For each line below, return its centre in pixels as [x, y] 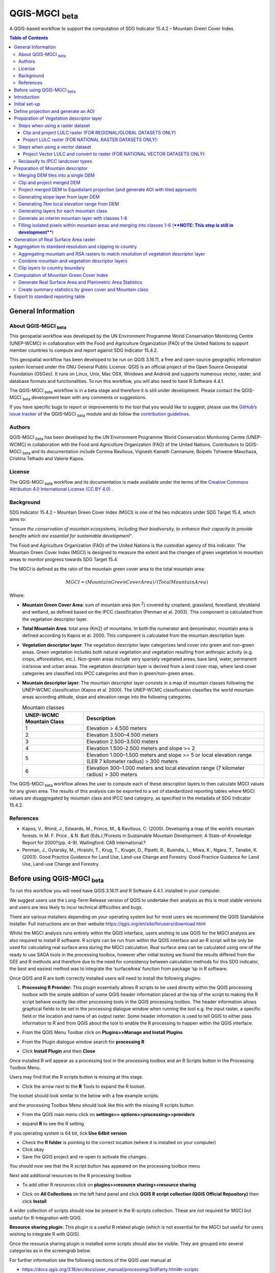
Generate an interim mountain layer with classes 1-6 [73, 218]
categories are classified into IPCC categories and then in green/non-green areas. [108, 673]
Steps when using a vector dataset [55, 147]
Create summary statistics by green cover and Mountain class [84, 289]
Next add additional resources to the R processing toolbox [71, 1175]
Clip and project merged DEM [50, 182]
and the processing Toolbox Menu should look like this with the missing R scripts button [101, 1105]
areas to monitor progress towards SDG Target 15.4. [64, 560]
